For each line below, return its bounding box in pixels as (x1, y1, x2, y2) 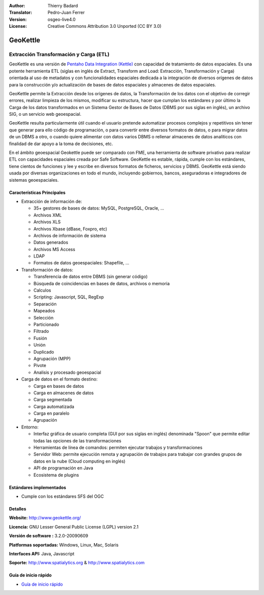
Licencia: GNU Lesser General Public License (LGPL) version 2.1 (9, 524, 139, 530)
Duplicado (33, 349, 54, 355)
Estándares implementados (9, 484, 66, 490)
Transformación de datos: (21, 267, 73, 273)
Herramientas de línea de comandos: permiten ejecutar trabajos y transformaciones (33, 445, 203, 450)
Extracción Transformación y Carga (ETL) (9, 51, 110, 58)
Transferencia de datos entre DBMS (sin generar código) (33, 274, 148, 279)
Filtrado (33, 328, 49, 334)
